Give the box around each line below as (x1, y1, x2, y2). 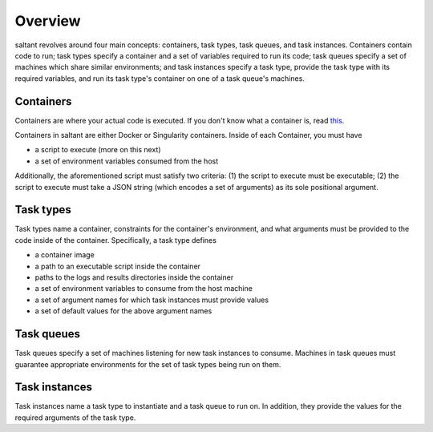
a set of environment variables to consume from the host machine (34, 284, 253, 293)
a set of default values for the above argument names (34, 306, 212, 316)
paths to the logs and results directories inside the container (34, 273, 234, 282)
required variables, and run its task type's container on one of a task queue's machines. (14, 73, 305, 83)
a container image (34, 250, 95, 260)
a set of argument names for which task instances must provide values (34, 295, 269, 305)
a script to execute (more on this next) (34, 145, 161, 155)
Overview (14, 12, 81, 30)
